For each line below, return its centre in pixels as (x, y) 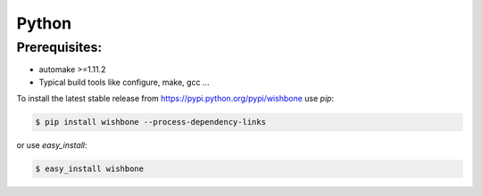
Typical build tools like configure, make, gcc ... (124, 82)
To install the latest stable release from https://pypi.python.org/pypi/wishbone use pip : (175, 99)
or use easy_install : (52, 145)
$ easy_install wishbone (90, 169)
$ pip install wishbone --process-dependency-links (151, 122)
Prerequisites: (59, 47)
